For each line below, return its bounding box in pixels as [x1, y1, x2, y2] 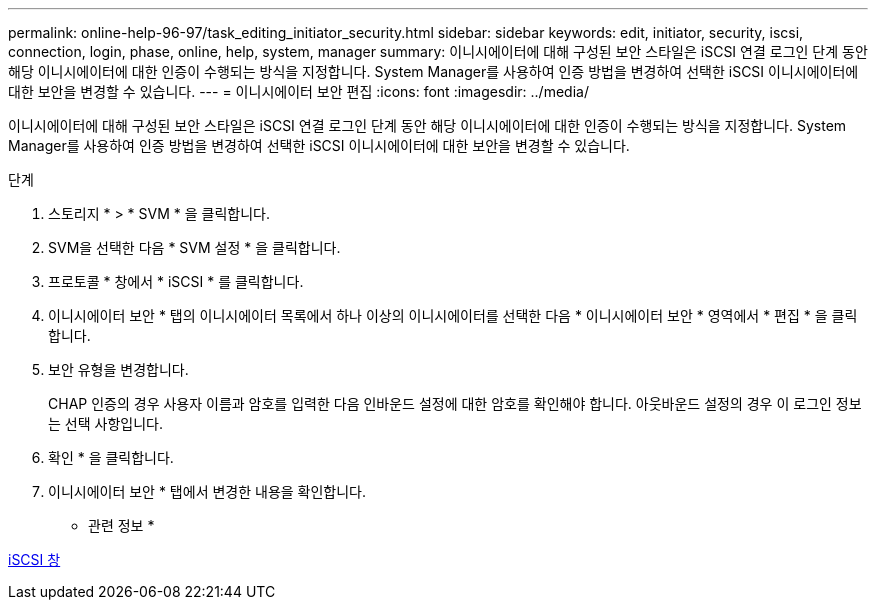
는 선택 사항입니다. [48, 415, 163, 432]
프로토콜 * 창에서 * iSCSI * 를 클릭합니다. [48, 273, 304, 290]
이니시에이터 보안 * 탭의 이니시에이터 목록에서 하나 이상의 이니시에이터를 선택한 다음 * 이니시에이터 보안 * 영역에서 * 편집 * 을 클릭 [48, 307, 858, 324]
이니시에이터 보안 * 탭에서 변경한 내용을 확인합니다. [48, 483, 367, 500]
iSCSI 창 [8, 551, 61, 568]
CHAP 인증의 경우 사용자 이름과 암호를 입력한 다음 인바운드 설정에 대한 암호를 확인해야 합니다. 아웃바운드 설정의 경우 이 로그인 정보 [48, 395, 862, 412]
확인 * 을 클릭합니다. [48, 449, 174, 466]
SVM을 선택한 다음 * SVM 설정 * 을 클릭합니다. [48, 239, 341, 256]
